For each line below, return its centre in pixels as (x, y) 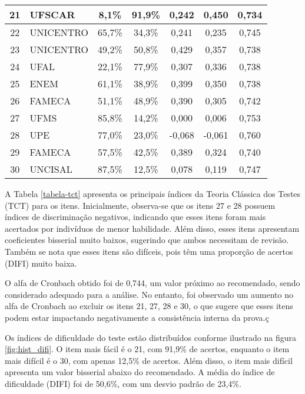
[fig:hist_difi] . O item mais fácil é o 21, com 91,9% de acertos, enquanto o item (147, 349)
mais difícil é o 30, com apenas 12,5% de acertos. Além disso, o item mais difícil (149, 360)
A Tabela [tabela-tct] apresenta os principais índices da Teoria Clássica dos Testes (153, 193)
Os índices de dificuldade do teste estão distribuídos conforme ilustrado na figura (150, 337)
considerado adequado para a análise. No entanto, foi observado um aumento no (149, 294)
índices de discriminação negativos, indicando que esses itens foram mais (135, 217)
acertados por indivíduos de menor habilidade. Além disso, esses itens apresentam (152, 228)
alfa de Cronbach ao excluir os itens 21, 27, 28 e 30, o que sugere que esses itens (149, 306)
